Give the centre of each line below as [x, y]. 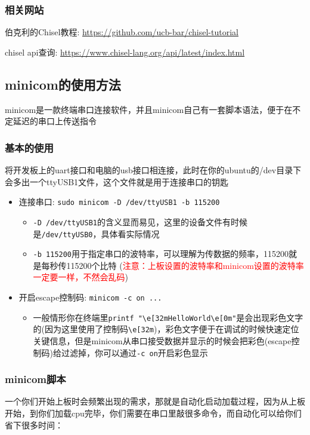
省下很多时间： [34, 425]
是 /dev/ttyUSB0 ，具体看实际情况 [96, 233]
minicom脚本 [35, 379]
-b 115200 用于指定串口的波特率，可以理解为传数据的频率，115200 [161, 254]
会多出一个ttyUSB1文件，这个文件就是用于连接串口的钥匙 [117, 181]
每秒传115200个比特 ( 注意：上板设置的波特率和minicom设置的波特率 [173, 265]
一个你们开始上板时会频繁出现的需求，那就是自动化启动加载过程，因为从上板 [155, 401]
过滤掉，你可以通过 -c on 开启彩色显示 [135, 352]
